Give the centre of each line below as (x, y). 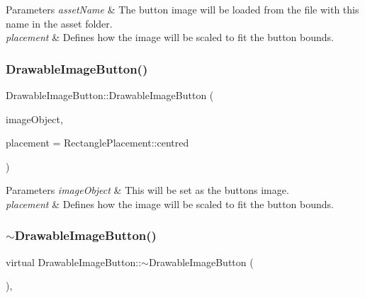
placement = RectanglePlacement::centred (97, 143)
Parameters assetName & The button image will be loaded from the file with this (182, 9)
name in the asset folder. (59, 23)
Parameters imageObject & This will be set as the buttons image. (147, 190)
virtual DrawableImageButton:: (74, 262)
